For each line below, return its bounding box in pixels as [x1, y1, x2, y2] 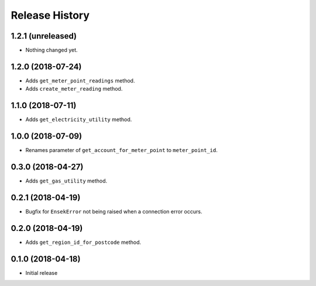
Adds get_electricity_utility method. [25, 116, 132, 123]
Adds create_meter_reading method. [25, 85, 123, 92]
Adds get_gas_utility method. [25, 177, 108, 184]
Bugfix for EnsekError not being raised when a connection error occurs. [25, 208, 202, 215]
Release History [11, 9, 90, 22]
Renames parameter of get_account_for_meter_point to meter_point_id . [25, 147, 218, 154]
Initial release [25, 269, 58, 276]
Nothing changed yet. [25, 47, 78, 54]
